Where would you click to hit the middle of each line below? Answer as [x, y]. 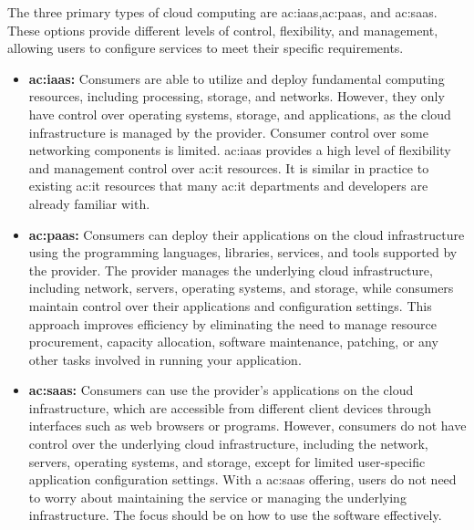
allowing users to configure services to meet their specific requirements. [206, 48]
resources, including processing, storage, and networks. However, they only [237, 96]
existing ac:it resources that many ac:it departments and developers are [228, 186]
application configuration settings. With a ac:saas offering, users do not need [242, 479]
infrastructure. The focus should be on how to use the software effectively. [235, 515]
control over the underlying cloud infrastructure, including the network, [228, 444]
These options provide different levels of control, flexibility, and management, [223, 30]
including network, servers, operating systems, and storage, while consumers [241, 288]
